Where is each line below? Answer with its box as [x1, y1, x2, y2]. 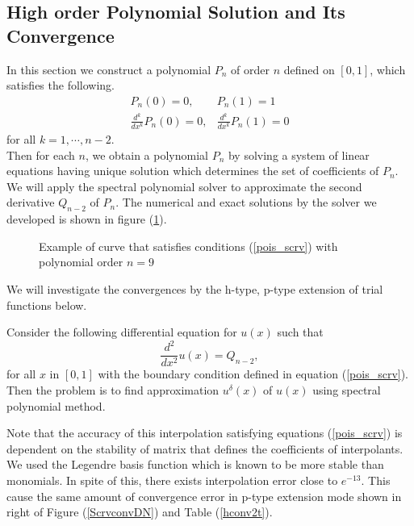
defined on [283, 61, 335, 77]
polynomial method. [6, 397, 106, 414]
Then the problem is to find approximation [6, 381, 220, 398]
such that [277, 324, 324, 340]
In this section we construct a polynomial [6, 61, 211, 77]
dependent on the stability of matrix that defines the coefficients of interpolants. [6, 440, 404, 457]
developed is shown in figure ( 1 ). [6, 211, 167, 228]
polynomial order [39, 253, 123, 270]
